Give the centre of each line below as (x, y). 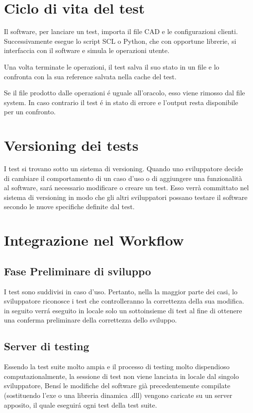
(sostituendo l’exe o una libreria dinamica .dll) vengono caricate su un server (118, 395)
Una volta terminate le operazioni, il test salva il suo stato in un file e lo (112, 66)
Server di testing (47, 346)
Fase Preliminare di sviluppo (78, 271)
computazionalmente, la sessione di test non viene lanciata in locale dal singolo (121, 376)
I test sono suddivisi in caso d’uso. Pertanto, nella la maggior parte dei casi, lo (121, 291)
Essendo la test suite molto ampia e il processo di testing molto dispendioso (117, 367)
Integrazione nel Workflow (94, 240)
